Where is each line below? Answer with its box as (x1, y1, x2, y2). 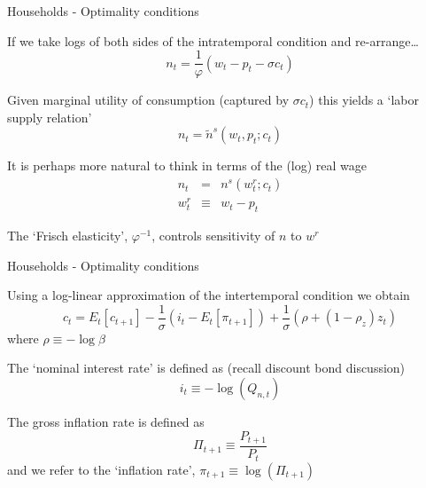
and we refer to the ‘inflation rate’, (7, 460, 196, 478)
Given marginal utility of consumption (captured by (7, 91, 290, 109)
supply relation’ (7, 107, 92, 126)
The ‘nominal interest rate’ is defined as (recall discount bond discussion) (7, 358, 406, 377)
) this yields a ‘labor (309, 91, 419, 109)
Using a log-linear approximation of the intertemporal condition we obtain (7, 286, 410, 304)
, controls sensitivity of (151, 225, 275, 244)
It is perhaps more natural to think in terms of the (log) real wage (7, 156, 368, 175)
